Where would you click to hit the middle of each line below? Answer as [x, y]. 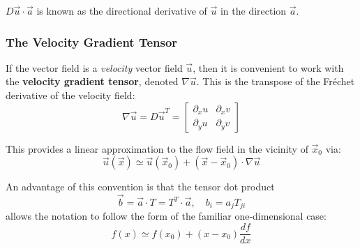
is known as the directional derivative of [122, 10]
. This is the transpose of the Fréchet [276, 81]
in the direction [253, 10]
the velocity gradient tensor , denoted [92, 81]
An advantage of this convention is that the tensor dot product [140, 187]
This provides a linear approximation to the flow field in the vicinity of [157, 148]
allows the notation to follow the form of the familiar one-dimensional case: [166, 216]
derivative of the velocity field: [70, 95]
